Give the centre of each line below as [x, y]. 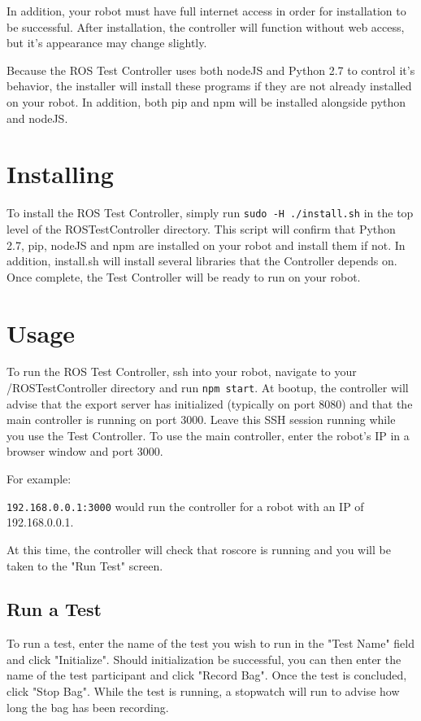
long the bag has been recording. [88, 707]
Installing [60, 174]
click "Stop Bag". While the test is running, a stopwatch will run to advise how [203, 691]
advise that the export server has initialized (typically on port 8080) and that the [210, 403]
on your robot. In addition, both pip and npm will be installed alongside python [206, 101]
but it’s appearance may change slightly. [107, 43]
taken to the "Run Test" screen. [85, 565]
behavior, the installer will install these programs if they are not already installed [209, 86]
